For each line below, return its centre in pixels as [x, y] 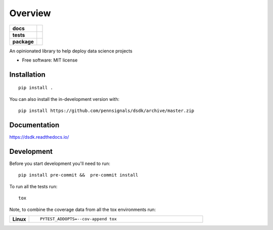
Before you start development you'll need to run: [60, 163]
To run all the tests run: [33, 186]
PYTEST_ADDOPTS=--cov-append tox [78, 219]
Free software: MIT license [50, 60]
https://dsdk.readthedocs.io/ [39, 137]
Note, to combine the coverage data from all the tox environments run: [83, 209]
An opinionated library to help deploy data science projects [71, 51]
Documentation [34, 125]
